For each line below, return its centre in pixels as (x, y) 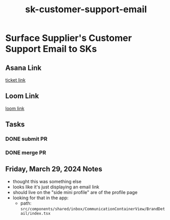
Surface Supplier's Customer (69, 38)
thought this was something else (47, 181)
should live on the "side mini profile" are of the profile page (75, 192)
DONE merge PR (26, 153)
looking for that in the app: (41, 198)
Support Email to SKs (51, 49)
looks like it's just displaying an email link (56, 187)
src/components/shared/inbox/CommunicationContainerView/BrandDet (93, 209)
